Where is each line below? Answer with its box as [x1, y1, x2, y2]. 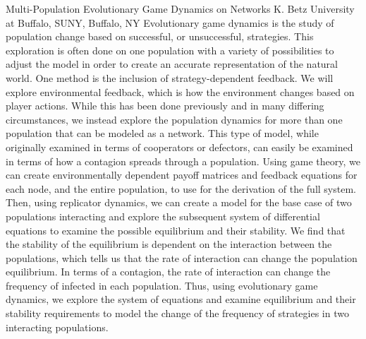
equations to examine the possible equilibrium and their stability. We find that [6, 222, 346, 237]
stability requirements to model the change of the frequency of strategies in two [6, 306, 349, 321]
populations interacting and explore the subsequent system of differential [6, 208, 320, 223]
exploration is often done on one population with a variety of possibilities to [6, 42, 334, 57]
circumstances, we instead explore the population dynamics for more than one [6, 112, 343, 126]
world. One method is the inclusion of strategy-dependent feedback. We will [6, 70, 334, 85]
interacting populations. [6, 319, 109, 334]
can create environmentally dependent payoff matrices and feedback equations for [6, 167, 358, 182]
